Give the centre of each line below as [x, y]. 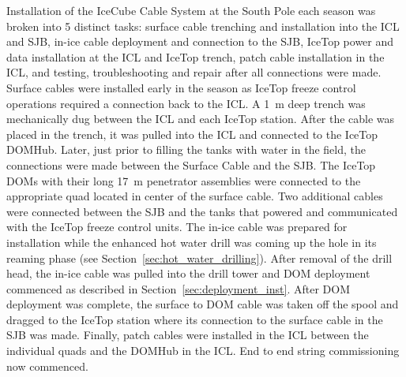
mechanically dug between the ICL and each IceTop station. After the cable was [201, 119]
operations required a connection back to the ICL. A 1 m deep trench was [186, 103]
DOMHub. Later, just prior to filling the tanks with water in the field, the [186, 149]
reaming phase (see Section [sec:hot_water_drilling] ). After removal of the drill [199, 258]
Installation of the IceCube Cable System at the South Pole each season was [191, 10]
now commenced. [47, 366]
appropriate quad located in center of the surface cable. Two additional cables [195, 196]
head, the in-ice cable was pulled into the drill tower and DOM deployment [188, 273]
